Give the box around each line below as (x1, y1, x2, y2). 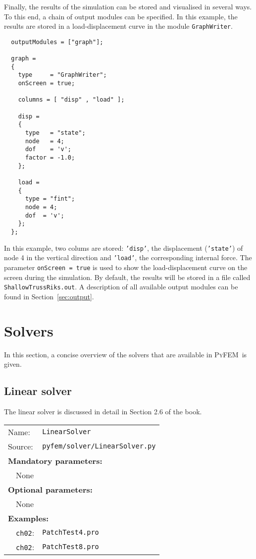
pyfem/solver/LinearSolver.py (42, 442, 156, 450)
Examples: (8, 512, 49, 524)
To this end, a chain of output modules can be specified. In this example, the (4, 11, 238, 21)
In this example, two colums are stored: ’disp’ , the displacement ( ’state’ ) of (4, 242, 243, 253)
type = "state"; (25, 129, 86, 137)
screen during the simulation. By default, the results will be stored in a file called (4, 272, 251, 282)
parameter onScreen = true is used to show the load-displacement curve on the (4, 262, 248, 272)
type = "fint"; (25, 195, 75, 203)
